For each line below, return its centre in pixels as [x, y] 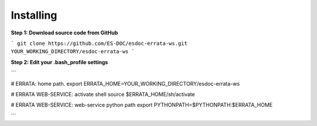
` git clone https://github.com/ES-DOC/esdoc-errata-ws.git [99, 43]
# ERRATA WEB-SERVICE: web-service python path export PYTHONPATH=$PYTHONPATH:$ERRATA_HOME [142, 105]
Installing [34, 15]
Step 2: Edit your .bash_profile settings [60, 62]
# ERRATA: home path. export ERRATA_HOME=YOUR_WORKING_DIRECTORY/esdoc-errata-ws [125, 83]
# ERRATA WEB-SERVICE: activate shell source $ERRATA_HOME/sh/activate [103, 94]
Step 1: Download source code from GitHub [65, 33]
